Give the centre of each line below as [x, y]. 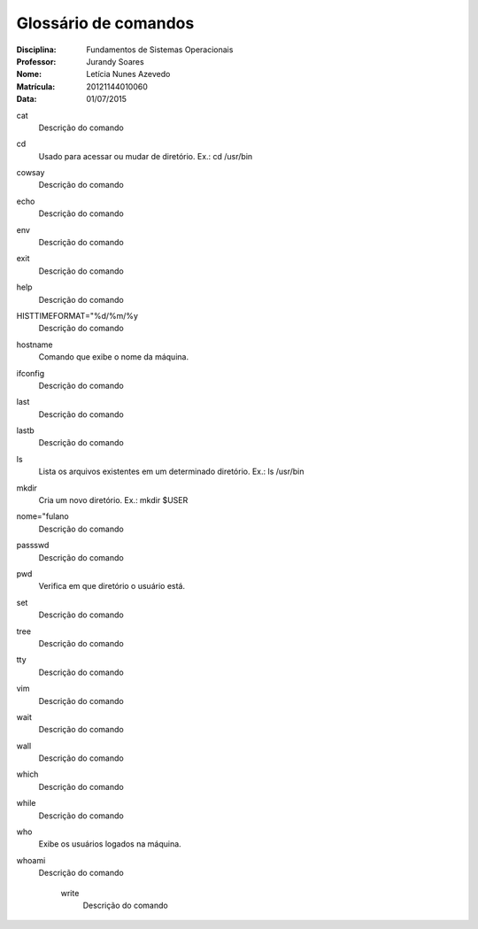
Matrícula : [36, 86]
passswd [33, 546]
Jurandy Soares [116, 61]
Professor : [36, 61]
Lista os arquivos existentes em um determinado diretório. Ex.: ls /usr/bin [171, 472]
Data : [27, 99]
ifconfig [30, 373]
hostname [35, 345]
